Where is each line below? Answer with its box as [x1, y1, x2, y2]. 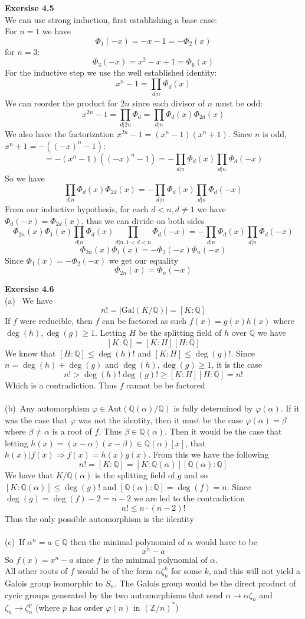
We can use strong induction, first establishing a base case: [5, 13, 217, 25]
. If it [280, 402, 300, 414]
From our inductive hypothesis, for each [5, 203, 149, 215]
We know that [5, 346, 56, 359]
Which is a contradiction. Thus [5, 378, 117, 391]
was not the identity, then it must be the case [78, 413, 243, 426]
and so [184, 468, 208, 481]
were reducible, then [19, 315, 93, 327]
